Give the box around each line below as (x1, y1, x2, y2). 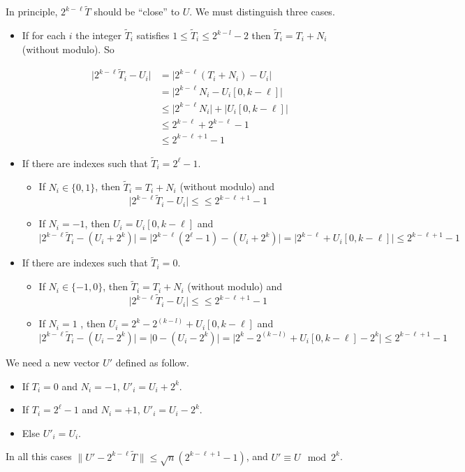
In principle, (6, 4, 58, 19)
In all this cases (6, 449, 72, 464)
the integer (75, 28, 121, 43)
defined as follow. (115, 355, 189, 369)
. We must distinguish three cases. (189, 4, 335, 19)
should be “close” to (94, 4, 180, 19)
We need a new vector (6, 355, 100, 369)
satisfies (136, 28, 170, 43)
